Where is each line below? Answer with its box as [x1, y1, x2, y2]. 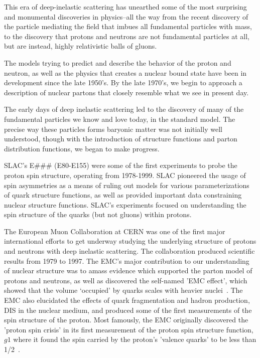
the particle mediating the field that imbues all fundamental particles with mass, [4, 21, 252, 32]
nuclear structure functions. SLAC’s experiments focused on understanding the [4, 199, 246, 210]
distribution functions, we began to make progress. [4, 143, 160, 153]
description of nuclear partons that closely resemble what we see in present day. [4, 87, 249, 97]
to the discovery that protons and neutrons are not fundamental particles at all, [4, 31, 249, 41]
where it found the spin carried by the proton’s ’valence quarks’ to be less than [13, 334, 256, 344]
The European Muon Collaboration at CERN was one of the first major [4, 226, 225, 236]
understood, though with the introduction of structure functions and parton [4, 133, 237, 144]
